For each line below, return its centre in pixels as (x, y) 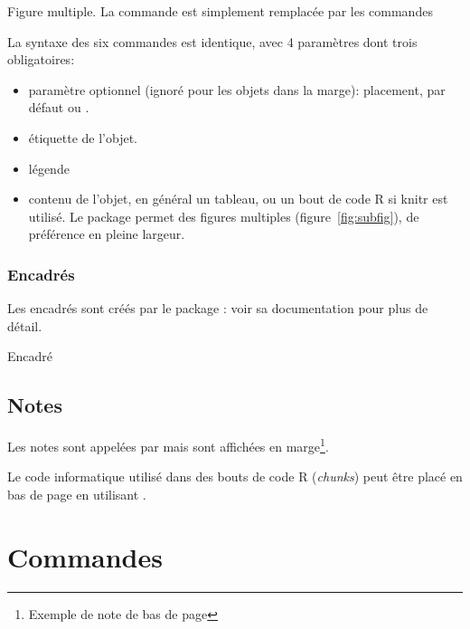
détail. (25, 325)
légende (49, 168)
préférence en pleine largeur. (107, 234)
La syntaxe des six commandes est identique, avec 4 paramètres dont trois (212, 41)
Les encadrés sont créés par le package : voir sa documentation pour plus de (218, 308)
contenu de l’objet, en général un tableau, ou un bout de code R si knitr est (238, 199)
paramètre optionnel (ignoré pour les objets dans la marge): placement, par (237, 89)
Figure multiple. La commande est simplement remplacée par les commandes (220, 11)
